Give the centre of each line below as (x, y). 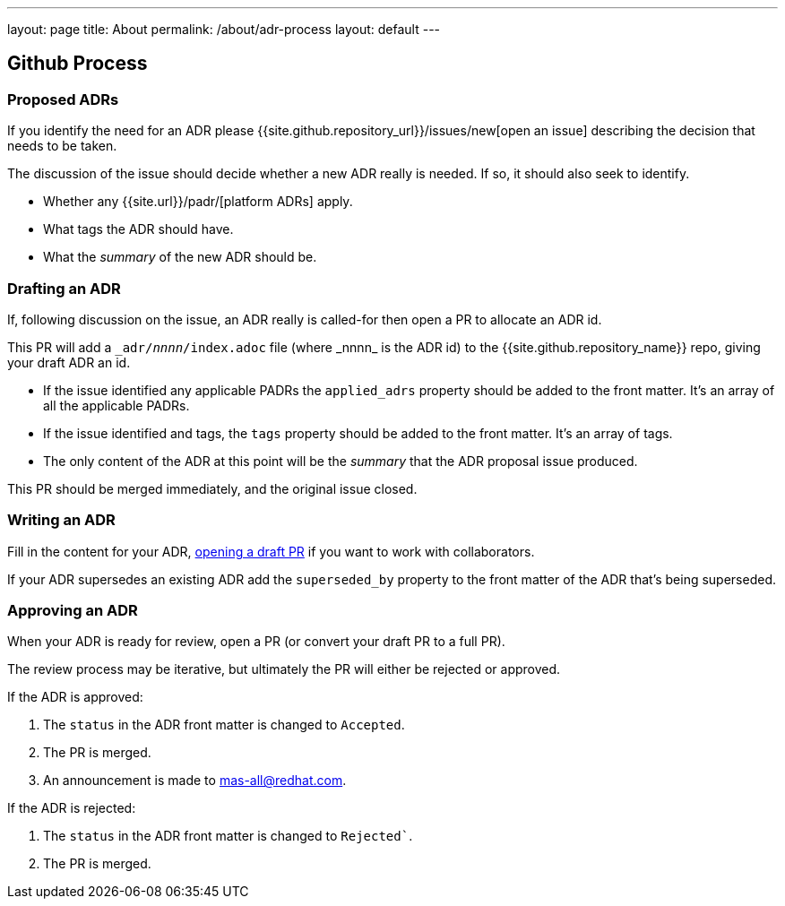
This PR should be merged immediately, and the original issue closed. (212, 488)
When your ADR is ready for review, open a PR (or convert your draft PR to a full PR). (256, 642)
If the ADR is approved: (75, 697)
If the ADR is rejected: (72, 808)
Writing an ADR (61, 520)
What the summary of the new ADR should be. (180, 257)
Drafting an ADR (64, 288)
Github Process (78, 64)
